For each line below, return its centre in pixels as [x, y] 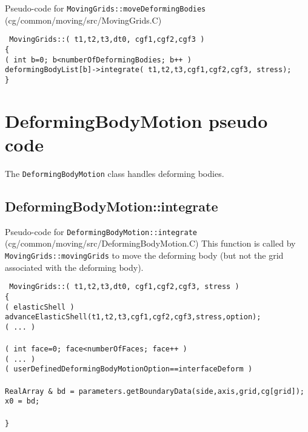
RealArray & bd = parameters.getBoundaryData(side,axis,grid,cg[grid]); [155, 391]
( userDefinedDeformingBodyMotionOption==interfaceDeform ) [129, 369]
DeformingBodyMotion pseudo [136, 120]
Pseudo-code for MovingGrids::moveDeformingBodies [105, 8]
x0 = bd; [22, 401]
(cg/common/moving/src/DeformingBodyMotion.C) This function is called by [150, 243]
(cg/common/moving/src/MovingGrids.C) [83, 20]
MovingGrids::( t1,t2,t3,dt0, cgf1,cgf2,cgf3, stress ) [124, 287]
